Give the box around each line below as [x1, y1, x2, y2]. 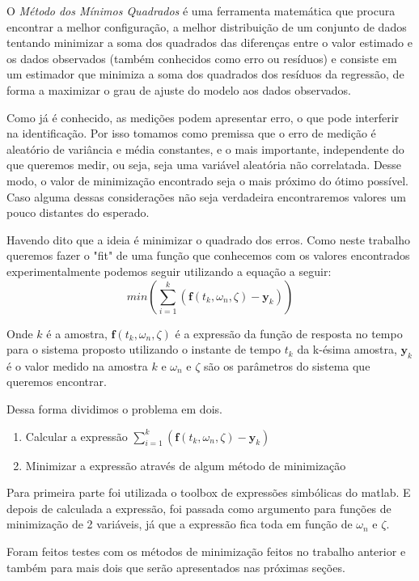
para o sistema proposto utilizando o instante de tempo [6, 341, 281, 358]
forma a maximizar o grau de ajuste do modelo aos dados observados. [6, 81, 351, 98]
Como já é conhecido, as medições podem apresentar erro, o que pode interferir [6, 108, 400, 125]
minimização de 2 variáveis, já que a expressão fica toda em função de [6, 515, 353, 532]
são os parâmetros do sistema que [204, 357, 370, 374]
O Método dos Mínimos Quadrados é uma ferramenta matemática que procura [6, 2, 396, 19]
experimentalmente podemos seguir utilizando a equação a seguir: [6, 262, 332, 279]
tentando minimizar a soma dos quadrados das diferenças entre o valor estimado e [6, 34, 413, 51]
